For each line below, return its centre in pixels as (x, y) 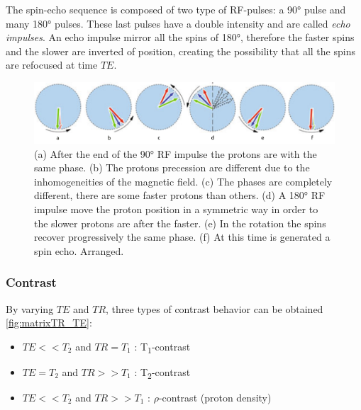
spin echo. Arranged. (79, 250)
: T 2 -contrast (162, 372)
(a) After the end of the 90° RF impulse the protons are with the (176, 153)
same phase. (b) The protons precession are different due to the (172, 167)
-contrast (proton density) (215, 397)
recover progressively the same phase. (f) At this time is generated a (182, 237)
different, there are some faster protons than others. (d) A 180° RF (180, 195)
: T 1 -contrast (162, 347)
